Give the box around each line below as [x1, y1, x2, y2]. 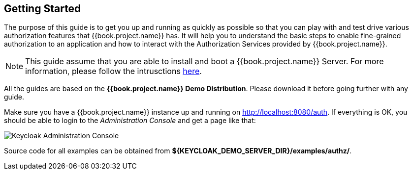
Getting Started [4, 2, 81, 15]
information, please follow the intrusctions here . [25, 66, 202, 76]
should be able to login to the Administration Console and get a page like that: [4, 116, 256, 125]
